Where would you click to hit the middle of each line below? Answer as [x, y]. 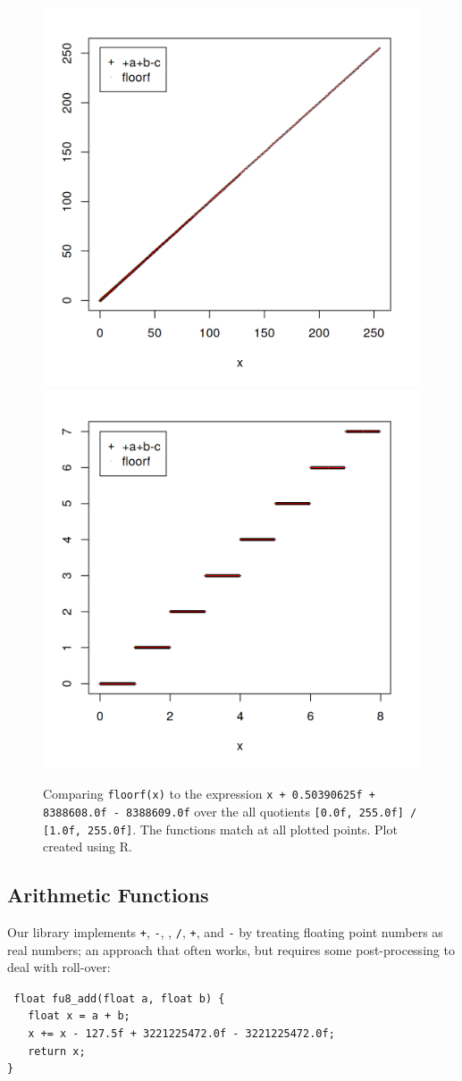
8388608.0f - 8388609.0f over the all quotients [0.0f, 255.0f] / [230, 811]
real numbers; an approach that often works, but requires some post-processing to [231, 949]
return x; [57, 1051]
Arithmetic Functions [108, 895]
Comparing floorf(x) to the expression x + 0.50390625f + [209, 794]
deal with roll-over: [59, 967]
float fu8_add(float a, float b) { [119, 998]
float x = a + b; [79, 1016]
